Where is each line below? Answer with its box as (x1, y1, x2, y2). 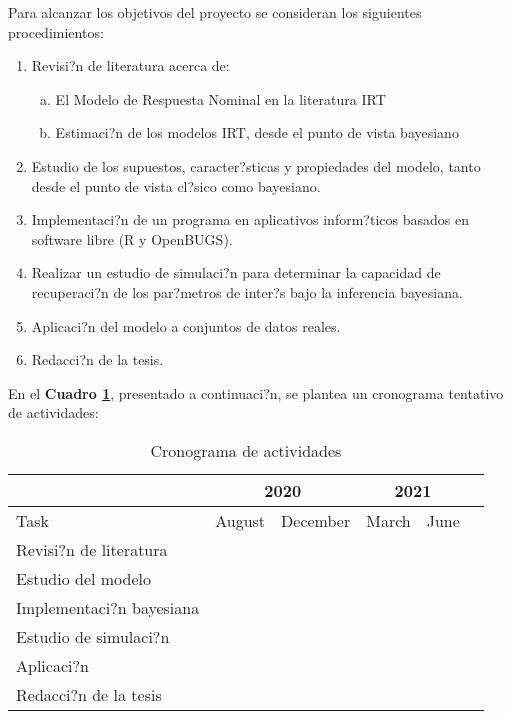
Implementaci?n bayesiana (16, 595, 200, 619)
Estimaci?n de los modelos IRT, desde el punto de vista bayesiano (55, 122, 459, 143)
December (281, 508, 351, 532)
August (215, 508, 266, 532)
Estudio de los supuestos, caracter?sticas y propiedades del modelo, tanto (31, 155, 481, 176)
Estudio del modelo (16, 566, 151, 590)
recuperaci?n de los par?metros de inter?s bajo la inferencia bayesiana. (31, 281, 463, 302)
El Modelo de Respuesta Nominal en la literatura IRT (55, 88, 386, 109)
